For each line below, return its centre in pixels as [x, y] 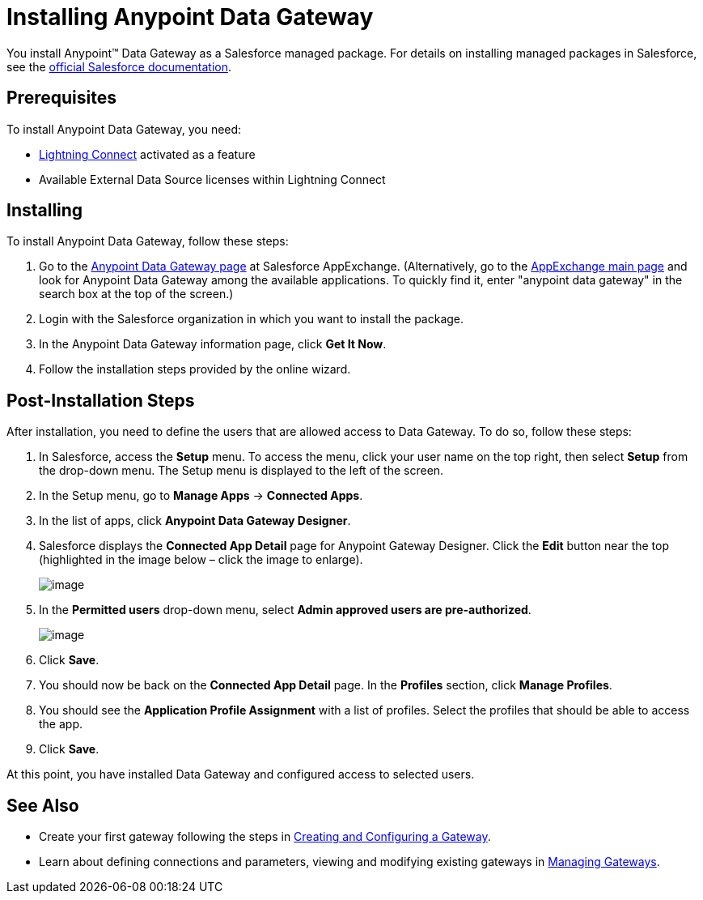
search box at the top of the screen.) [136, 294]
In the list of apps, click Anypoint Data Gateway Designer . [195, 521]
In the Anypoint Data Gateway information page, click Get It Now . [213, 344]
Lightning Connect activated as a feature [147, 154]
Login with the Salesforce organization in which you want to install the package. [252, 319]
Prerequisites [61, 98]
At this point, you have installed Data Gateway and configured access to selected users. [241, 774]
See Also [43, 805]
